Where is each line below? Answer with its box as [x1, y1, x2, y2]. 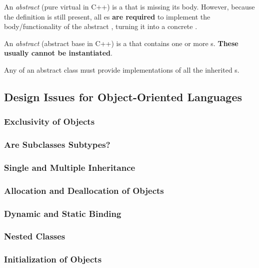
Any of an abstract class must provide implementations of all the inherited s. [4, 64, 239, 75]
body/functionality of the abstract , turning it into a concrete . [4, 21, 197, 32]
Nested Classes [4, 230, 65, 242]
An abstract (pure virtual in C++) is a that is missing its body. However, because [4, 2, 255, 12]
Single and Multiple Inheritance [4, 161, 135, 173]
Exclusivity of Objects [4, 115, 95, 128]
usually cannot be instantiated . [4, 48, 112, 58]
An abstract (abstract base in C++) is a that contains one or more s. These [4, 38, 238, 48]
